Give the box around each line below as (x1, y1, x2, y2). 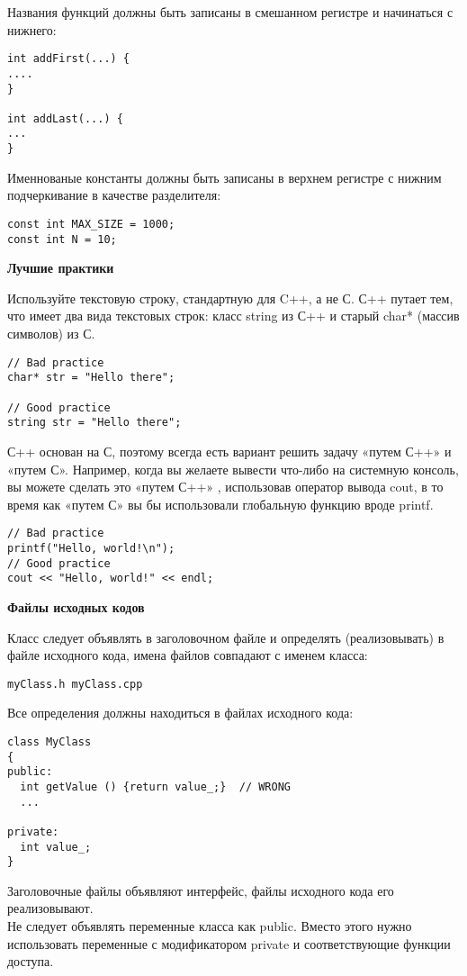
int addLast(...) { (7, 112, 123, 125)
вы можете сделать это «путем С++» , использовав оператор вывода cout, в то (7, 477, 444, 496)
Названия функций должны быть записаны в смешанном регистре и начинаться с (7, 3, 454, 21)
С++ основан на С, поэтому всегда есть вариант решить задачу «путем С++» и (7, 441, 452, 460)
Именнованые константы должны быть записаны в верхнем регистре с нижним (7, 167, 442, 186)
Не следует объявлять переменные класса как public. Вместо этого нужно (7, 917, 412, 935)
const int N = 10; (7, 232, 117, 246)
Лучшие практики (7, 258, 114, 277)
